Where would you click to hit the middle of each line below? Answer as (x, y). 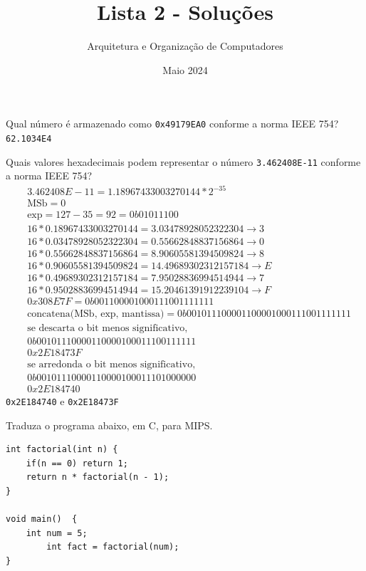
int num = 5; (57, 533)
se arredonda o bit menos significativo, (111, 364)
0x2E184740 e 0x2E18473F (62, 400)
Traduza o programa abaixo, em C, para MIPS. (109, 425)
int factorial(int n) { (62, 450)
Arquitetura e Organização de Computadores (185, 46)
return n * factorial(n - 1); (98, 477)
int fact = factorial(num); (113, 547)
